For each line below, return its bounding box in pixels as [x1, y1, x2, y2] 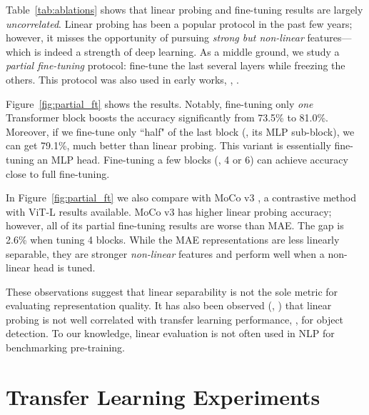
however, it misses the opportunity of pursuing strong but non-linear [6, 30, 304, 45]
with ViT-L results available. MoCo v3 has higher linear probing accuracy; [6, 204, 332, 219]
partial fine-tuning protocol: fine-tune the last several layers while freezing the [6, 58, 345, 73]
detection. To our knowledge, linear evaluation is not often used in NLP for [6, 326, 335, 341]
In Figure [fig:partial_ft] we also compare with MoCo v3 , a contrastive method [6, 190, 356, 205]
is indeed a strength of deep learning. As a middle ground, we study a [34, 44, 340, 59]
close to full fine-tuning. [6, 166, 110, 181]
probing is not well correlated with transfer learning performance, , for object [6, 311, 344, 326]
